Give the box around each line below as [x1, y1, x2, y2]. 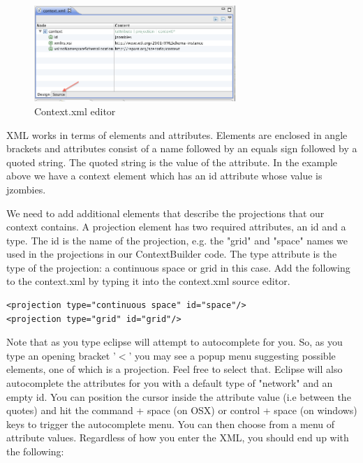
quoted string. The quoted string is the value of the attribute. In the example [6, 154, 338, 169]
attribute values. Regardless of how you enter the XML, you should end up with [6, 430, 349, 445]
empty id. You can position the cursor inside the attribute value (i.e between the [6, 389, 351, 404]
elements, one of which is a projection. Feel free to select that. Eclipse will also [6, 362, 343, 376]
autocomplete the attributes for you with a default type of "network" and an [6, 376, 333, 390]
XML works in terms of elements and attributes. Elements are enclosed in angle [6, 127, 348, 142]
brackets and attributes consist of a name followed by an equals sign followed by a [6, 141, 357, 156]
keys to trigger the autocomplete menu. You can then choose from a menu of [6, 416, 335, 431]
